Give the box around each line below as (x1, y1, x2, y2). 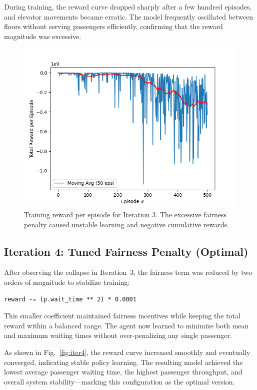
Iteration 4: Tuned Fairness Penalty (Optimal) (4, 243, 248, 259)
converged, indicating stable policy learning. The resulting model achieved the (4, 356, 243, 367)
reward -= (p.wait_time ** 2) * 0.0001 (4, 295, 136, 303)
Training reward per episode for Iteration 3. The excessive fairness (24, 209, 227, 219)
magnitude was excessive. (4, 31, 81, 41)
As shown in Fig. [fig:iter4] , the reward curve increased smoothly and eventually (4, 346, 250, 357)
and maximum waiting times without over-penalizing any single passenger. (4, 330, 232, 340)
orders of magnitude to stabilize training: (4, 276, 130, 287)
